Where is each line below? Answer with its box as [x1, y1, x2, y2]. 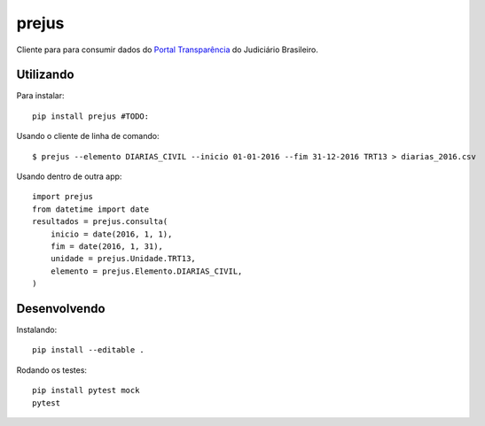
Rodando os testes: [16, 364, 88, 376]
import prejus [32, 191, 93, 202]
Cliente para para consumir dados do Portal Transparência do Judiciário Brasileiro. [16, 44, 318, 55]
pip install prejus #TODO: [32, 111, 150, 121]
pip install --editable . [32, 345, 145, 355]
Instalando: [16, 324, 58, 336]
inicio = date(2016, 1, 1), [50, 228, 173, 239]
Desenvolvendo [16, 301, 106, 316]
